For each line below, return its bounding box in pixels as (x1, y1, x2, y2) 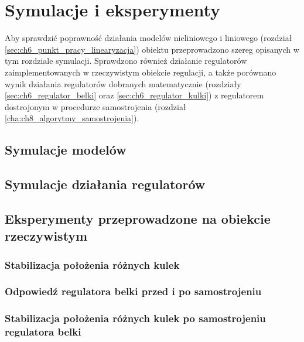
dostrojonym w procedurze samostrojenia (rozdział (5, 100, 186, 112)
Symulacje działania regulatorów (5, 175, 206, 193)
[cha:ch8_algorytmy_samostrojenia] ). (5, 112, 139, 124)
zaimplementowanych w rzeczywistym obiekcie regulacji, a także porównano (5, 66, 276, 78)
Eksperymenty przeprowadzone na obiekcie (5, 209, 271, 227)
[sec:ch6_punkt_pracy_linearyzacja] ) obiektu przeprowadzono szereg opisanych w (5, 43, 299, 55)
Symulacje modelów (5, 141, 127, 159)
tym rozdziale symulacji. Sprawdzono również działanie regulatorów (5, 54, 247, 67)
